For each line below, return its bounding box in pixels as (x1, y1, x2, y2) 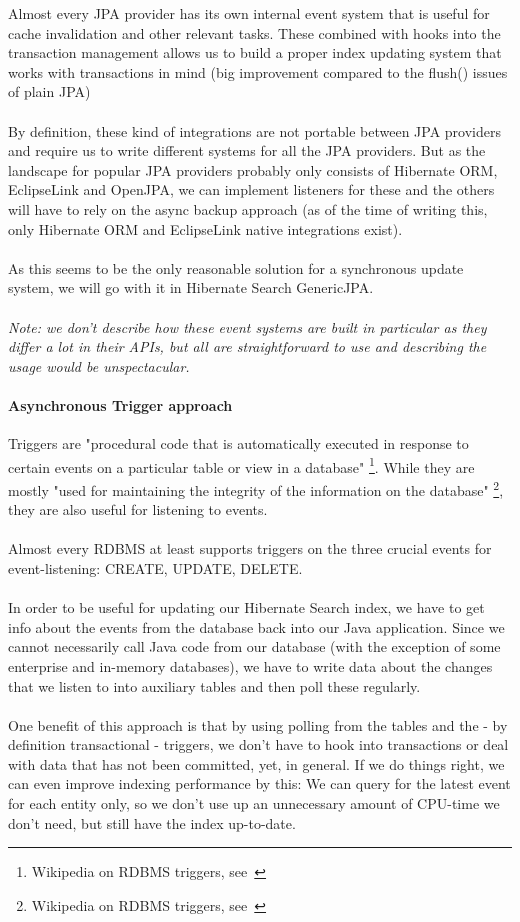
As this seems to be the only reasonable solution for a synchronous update (8, 257, 464, 278)
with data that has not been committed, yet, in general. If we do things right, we (8, 753, 505, 774)
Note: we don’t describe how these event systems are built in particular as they (8, 316, 487, 337)
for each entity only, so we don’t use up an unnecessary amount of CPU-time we (8, 793, 500, 814)
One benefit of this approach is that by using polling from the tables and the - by (8, 714, 508, 735)
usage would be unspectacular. (8, 355, 190, 376)
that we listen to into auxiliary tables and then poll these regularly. (8, 675, 421, 696)
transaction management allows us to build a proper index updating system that (8, 42, 502, 63)
